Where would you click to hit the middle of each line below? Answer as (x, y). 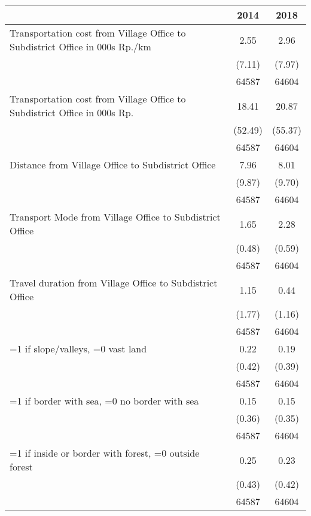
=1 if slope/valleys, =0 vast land (78, 348)
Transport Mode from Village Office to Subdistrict (115, 217)
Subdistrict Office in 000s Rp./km (80, 46)
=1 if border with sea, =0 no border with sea (104, 401)
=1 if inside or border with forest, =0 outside (105, 453)
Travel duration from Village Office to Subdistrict (114, 283)
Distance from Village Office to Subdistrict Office (113, 165)
